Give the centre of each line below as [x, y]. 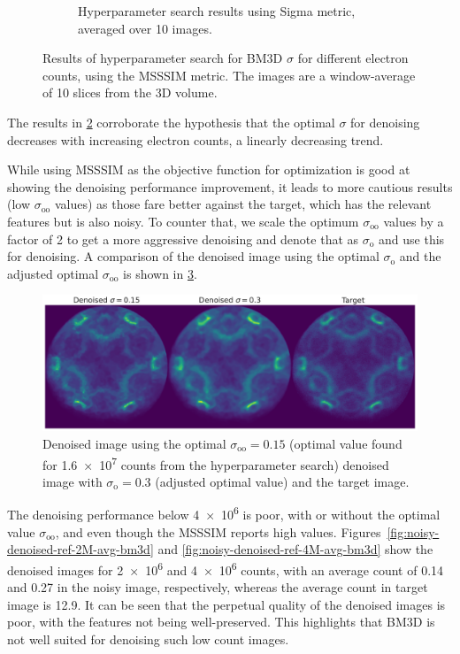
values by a [414, 221]
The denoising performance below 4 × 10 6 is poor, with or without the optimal [224, 513]
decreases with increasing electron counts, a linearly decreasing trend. [195, 139]
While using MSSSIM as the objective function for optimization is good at [209, 169]
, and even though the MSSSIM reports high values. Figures [218, 531]
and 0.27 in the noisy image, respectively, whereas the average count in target [218, 587]
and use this [412, 239]
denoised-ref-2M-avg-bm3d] [80, 549]
